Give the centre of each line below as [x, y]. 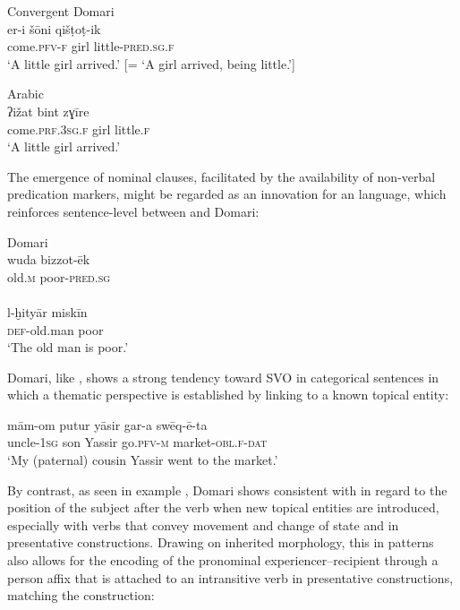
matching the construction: [81, 595]
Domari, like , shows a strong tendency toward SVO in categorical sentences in [223, 377]
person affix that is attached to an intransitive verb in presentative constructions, [230, 577]
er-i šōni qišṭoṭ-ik [54, 28]
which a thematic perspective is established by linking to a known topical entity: [228, 395]
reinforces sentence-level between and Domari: [133, 211]
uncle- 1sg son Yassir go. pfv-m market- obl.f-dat [137, 442]
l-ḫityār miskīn [47, 311]
